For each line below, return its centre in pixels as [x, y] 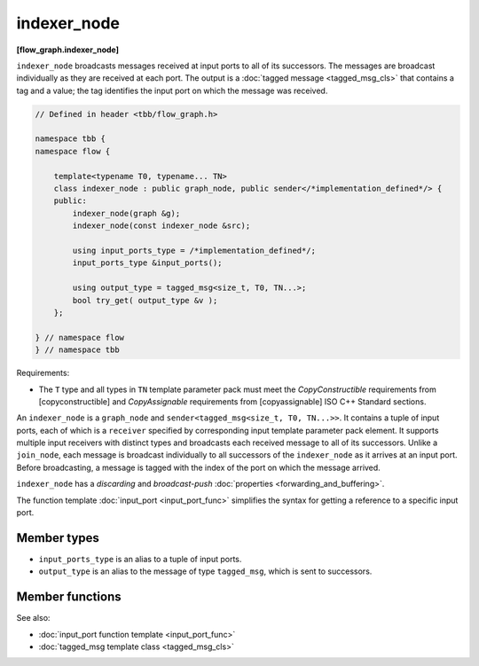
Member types [58, 538]
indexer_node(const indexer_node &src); [161, 226]
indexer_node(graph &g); [126, 213]
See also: [33, 618]
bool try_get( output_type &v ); [145, 300]
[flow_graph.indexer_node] [68, 50]
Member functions [69, 597]
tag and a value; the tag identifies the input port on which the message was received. [172, 90]
